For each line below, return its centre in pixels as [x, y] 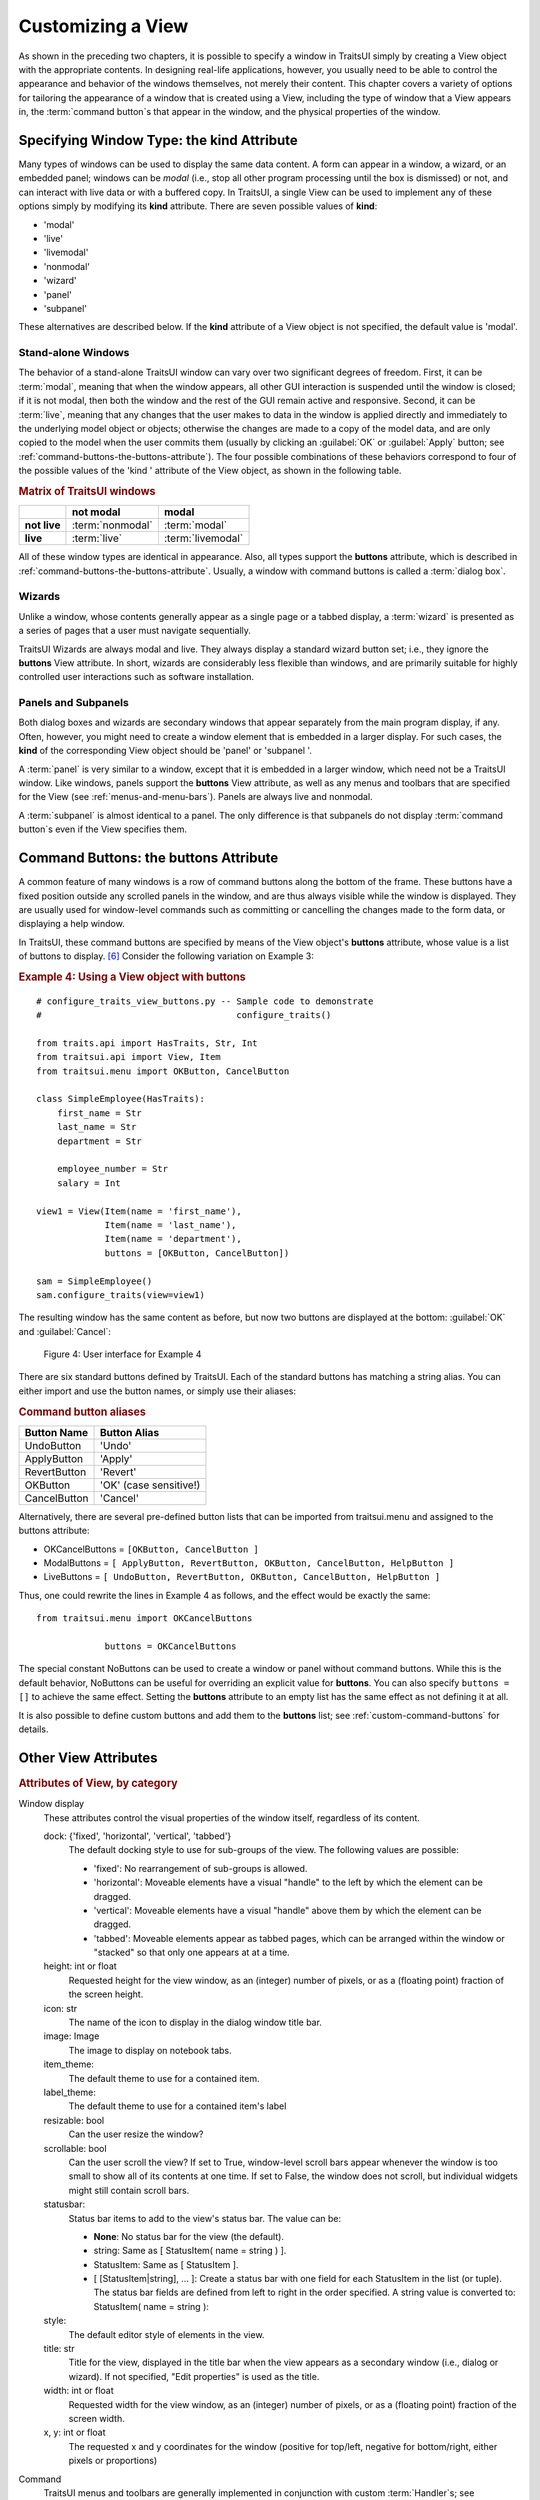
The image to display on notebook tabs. [150, 2050]
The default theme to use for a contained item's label [177, 2106]
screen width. [96, 2418]
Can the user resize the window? [136, 2134]
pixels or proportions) [113, 2461]
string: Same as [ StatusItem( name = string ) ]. [190, 2251]
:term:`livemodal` [203, 538]
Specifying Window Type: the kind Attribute [158, 140]
